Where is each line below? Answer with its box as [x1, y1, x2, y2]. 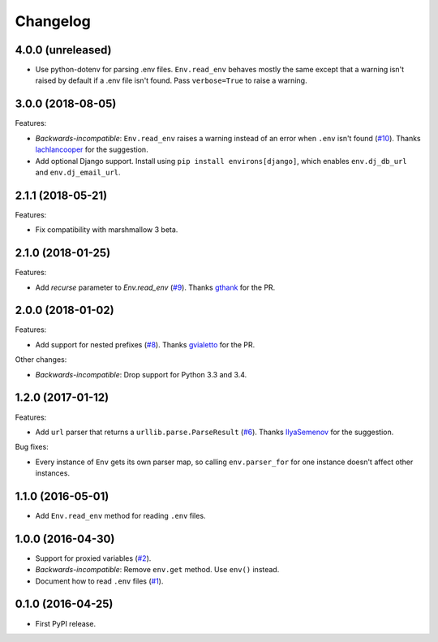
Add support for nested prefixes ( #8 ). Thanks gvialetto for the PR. [35, 339, 255, 349]
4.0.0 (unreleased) [15, 43, 112, 57]
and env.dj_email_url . [35, 167, 121, 177]
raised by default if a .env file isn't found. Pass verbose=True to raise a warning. [35, 75, 307, 85]
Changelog [15, 12, 91, 30]
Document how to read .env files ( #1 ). [35, 576, 164, 586]
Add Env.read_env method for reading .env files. [35, 511, 206, 520]
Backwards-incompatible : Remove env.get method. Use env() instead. [35, 565, 280, 575]
